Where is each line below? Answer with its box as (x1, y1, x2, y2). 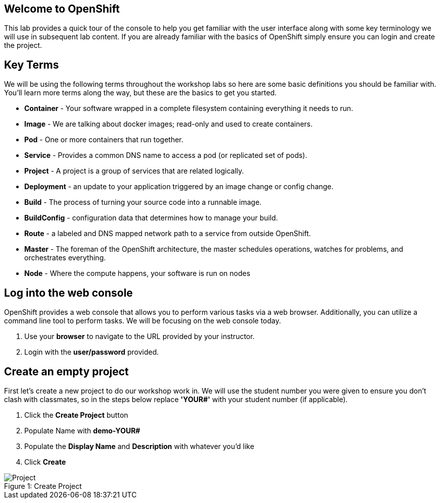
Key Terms (4, 58, 59, 71)
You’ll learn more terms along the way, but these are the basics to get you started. (4, 88, 277, 97)
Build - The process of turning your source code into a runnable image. (24, 198, 262, 207)
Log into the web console (4, 286, 133, 299)
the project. (4, 41, 42, 50)
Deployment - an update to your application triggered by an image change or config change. (24, 182, 334, 191)
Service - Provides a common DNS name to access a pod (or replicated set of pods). (24, 151, 307, 160)
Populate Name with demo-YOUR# (24, 426, 140, 435)
